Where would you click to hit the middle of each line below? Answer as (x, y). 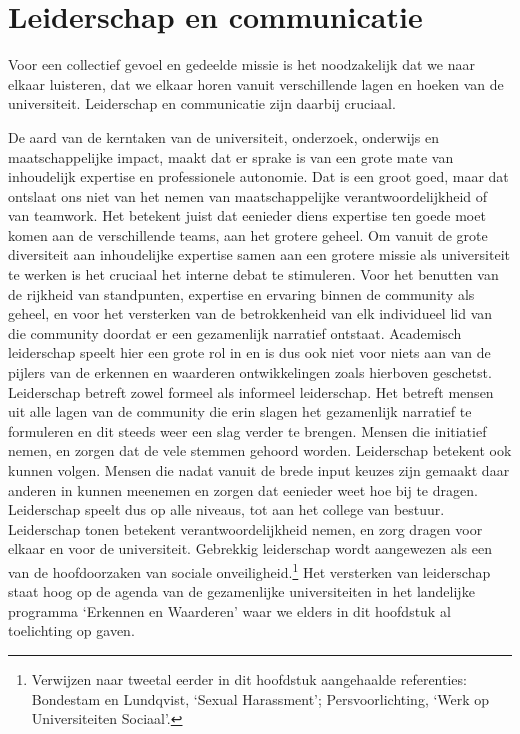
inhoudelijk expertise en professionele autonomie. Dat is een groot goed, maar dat (258, 176)
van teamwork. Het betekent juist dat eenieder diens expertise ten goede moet (247, 215)
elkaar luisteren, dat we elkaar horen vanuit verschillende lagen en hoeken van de (256, 83)
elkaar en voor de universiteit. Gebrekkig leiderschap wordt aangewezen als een (250, 548)
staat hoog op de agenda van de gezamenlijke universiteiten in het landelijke (241, 591)
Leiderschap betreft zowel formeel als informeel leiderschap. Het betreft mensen (251, 391)
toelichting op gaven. (71, 630)
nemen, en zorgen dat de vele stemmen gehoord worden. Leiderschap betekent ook (260, 450)
